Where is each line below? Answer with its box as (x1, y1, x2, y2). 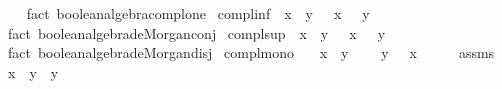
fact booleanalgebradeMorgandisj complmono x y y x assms (7, 42, 495, 63)
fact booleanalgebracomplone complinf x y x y (26, 3, 370, 23)
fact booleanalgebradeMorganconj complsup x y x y (7, 22, 386, 43)
